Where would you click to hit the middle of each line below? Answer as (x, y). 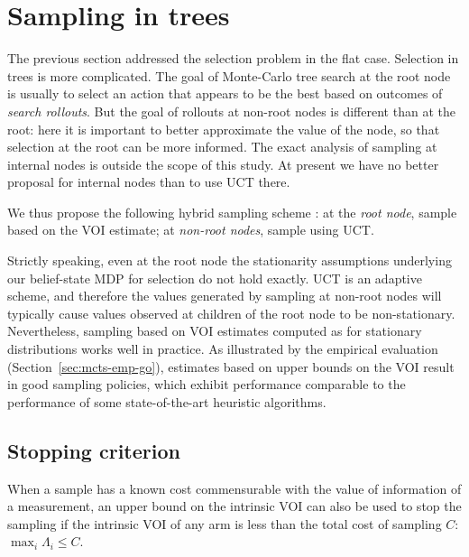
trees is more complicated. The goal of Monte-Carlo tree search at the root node (229, 75)
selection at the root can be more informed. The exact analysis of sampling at (222, 147)
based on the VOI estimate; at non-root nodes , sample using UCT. (191, 230)
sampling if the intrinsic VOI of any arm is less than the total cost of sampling (225, 523)
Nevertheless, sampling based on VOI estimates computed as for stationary (215, 331)
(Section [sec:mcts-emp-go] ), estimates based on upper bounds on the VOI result (231, 366)
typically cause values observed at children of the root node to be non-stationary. (231, 313)
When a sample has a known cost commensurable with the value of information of (234, 488)
